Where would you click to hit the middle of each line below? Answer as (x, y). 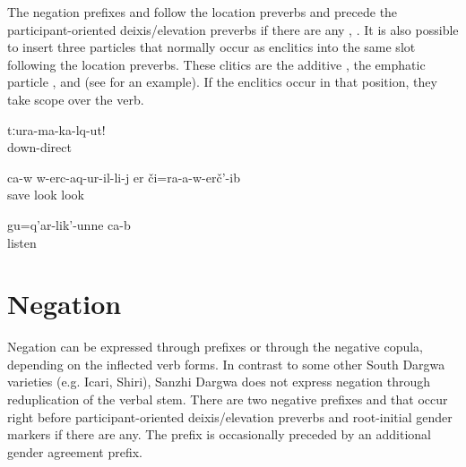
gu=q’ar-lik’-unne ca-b (69, 224)
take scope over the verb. (76, 99)
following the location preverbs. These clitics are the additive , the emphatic (216, 64)
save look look (46, 195)
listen (22, 242)
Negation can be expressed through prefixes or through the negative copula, (216, 347)
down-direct (39, 147)
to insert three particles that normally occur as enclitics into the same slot (211, 47)
